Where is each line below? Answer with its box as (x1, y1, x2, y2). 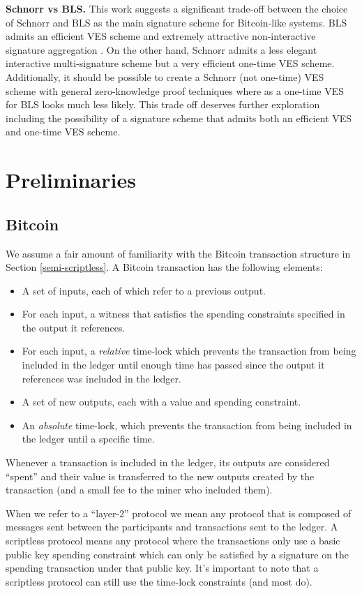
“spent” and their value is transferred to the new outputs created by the (6, 468, 315, 483)
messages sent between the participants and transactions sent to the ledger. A (6, 519, 338, 534)
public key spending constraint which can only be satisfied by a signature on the (6, 547, 349, 561)
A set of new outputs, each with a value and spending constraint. (22, 394, 301, 409)
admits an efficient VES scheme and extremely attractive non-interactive (6, 29, 316, 43)
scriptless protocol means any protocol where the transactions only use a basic (6, 533, 340, 548)
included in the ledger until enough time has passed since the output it (22, 357, 325, 372)
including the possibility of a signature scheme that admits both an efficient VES (6, 110, 352, 125)
